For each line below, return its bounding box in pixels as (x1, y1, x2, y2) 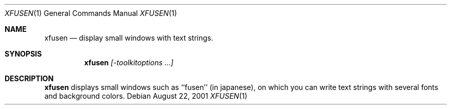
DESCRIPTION (5, 74, 54, 83)
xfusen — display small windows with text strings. (44, 33, 213, 42)
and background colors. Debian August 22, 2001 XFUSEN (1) (44, 92, 247, 100)
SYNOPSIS (5, 49, 42, 58)
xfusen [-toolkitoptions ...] (84, 58, 174, 67)
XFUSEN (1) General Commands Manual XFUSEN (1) (5, 9, 177, 17)
